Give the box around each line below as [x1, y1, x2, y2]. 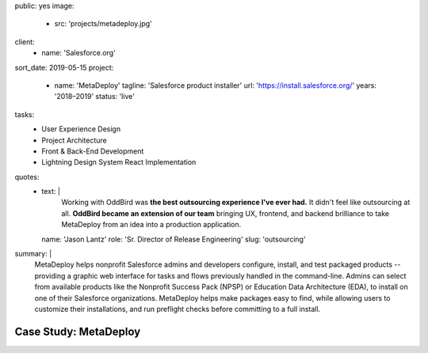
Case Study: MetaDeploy [14, 325, 141, 338]
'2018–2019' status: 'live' [54, 92, 135, 101]
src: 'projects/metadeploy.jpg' [54, 19, 152, 28]
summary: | [14, 249, 52, 259]
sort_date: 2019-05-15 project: [14, 63, 114, 72]
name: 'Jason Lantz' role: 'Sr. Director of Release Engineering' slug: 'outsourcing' [41, 234, 306, 244]
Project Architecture [41, 135, 107, 145]
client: [14, 36, 35, 47]
